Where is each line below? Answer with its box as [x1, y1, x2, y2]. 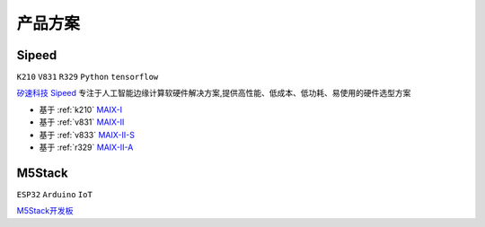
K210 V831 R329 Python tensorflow [16, 72, 159, 83]
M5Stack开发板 [16, 205, 74, 216]
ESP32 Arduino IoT [16, 189, 93, 199]
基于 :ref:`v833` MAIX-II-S [39, 129, 135, 140]
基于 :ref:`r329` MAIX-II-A [39, 142, 134, 153]
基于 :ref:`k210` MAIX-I [39, 104, 123, 115]
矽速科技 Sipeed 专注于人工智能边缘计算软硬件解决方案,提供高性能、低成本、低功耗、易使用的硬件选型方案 [16, 88, 411, 99]
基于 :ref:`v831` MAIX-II [39, 117, 125, 127]
